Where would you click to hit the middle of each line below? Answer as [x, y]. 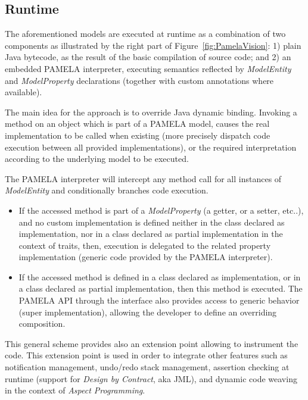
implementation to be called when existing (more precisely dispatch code [138, 135]
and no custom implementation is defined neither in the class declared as [152, 222]
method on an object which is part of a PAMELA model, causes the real [137, 124]
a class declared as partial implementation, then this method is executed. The [161, 288]
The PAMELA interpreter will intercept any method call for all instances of [143, 178]
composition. [42, 324]
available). [24, 92]
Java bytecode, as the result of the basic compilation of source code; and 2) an [148, 57]
